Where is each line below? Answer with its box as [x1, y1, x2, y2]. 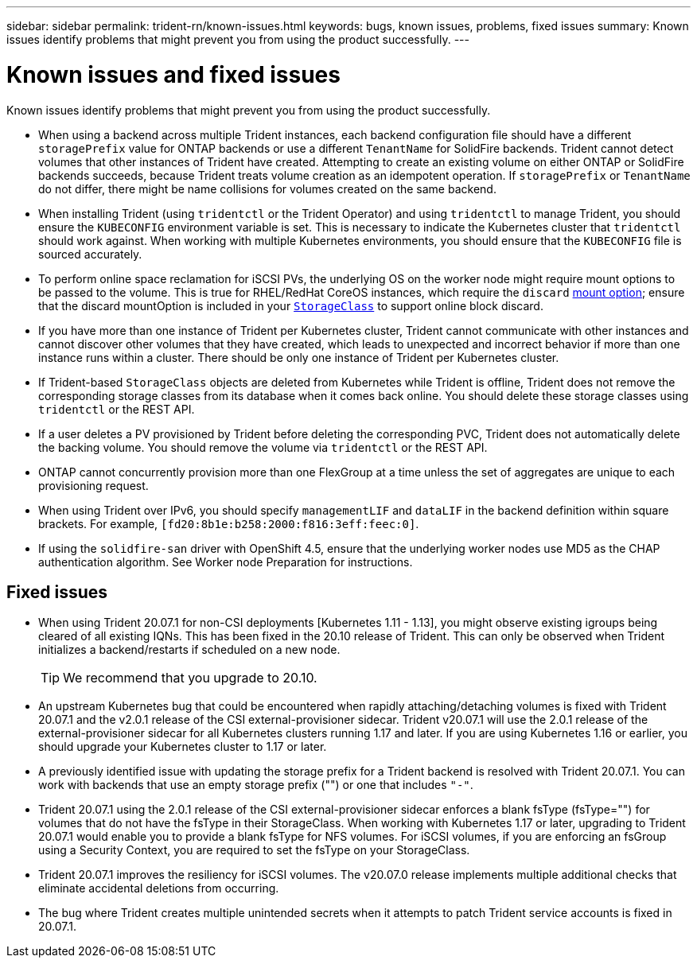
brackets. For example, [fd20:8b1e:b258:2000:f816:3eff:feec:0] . [38, 516, 419, 531]
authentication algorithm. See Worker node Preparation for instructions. [38, 554, 413, 569]
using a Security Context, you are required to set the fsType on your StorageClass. [38, 843, 470, 857]
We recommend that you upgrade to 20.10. [63, 670, 317, 686]
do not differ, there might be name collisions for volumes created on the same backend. [38, 181, 496, 196]
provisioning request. [38, 478, 149, 492]
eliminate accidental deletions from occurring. [38, 881, 279, 896]
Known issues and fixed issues [6, 60, 341, 88]
